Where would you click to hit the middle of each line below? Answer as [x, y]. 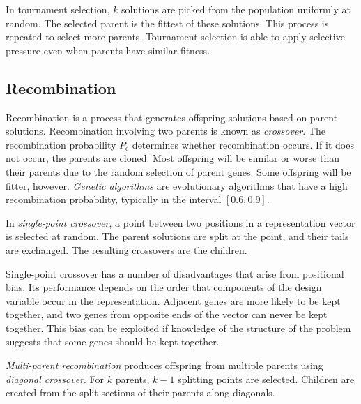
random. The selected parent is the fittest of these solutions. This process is [167, 23]
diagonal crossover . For [55, 379]
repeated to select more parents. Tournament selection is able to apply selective [175, 37]
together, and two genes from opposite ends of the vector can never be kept [167, 314]
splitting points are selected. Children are [266, 379]
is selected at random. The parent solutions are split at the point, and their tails [177, 236]
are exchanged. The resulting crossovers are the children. [126, 249]
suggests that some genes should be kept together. [113, 342]
